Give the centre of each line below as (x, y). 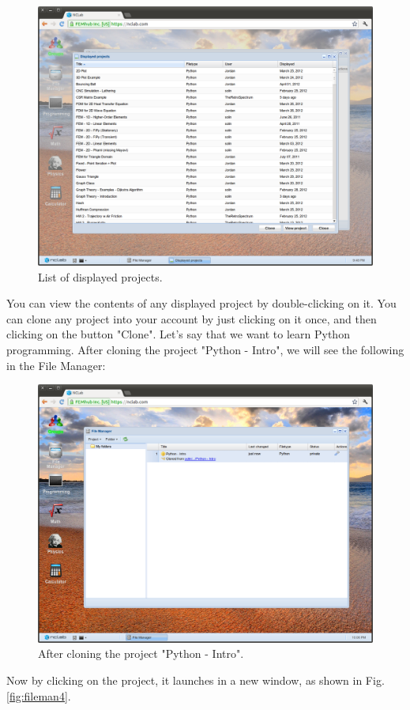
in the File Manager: (56, 365)
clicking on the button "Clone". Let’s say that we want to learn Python (178, 334)
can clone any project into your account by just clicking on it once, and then (192, 318)
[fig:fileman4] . (39, 695)
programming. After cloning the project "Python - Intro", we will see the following (205, 349)
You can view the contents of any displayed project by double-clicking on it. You (201, 303)
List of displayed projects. (100, 276)
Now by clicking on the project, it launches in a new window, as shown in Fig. (196, 680)
